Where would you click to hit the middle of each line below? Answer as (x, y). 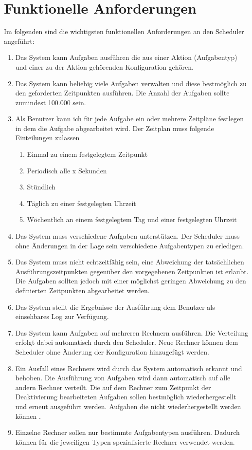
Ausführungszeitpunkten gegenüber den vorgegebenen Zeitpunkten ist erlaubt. (132, 271)
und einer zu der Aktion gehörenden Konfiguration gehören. (104, 66)
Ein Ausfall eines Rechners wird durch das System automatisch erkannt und (129, 368)
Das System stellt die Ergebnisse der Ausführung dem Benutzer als (115, 307)
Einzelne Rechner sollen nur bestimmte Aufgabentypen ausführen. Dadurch (127, 432)
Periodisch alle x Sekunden (67, 170)
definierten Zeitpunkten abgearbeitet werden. (82, 290)
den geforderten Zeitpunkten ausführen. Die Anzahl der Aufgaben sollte (122, 93)
